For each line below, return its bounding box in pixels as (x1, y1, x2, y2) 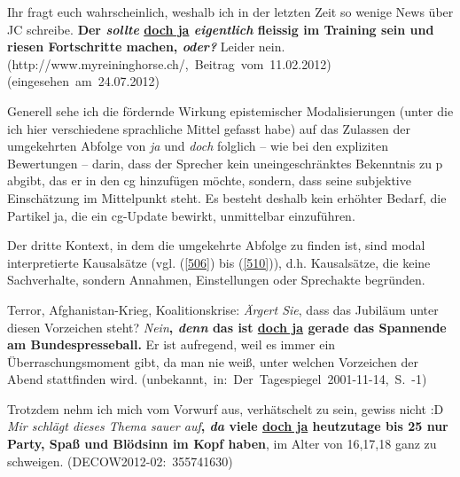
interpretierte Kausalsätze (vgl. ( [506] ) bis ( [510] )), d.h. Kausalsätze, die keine (7, 253, 431, 271)
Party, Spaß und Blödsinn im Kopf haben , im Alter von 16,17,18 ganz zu (7, 434, 437, 453)
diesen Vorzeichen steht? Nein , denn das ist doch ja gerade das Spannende (7, 317, 447, 336)
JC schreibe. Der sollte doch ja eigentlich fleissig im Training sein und (7, 20, 434, 38)
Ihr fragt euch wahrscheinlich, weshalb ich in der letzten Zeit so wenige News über (7, 3, 454, 20)
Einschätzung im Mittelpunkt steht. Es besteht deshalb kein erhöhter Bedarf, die (7, 188, 447, 207)
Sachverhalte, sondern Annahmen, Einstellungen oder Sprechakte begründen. (7, 270, 425, 289)
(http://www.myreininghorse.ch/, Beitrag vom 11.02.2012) (7, 54, 331, 73)
